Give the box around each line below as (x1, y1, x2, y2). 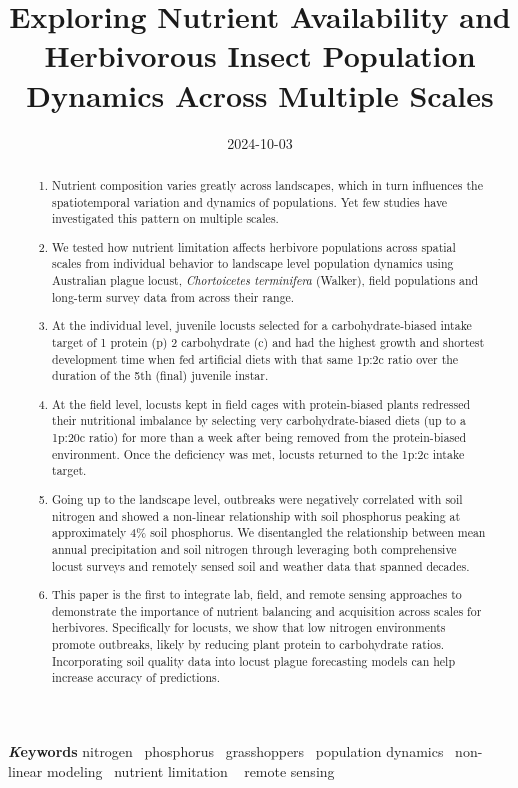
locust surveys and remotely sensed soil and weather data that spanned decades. (52, 557, 470, 574)
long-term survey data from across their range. (52, 288, 295, 305)
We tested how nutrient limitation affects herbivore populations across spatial (52, 238, 456, 255)
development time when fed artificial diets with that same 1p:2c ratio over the (52, 350, 459, 367)
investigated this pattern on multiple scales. (52, 210, 279, 227)
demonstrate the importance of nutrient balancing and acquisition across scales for (52, 602, 482, 619)
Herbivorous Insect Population (44, 35, 476, 76)
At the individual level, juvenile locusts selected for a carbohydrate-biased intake (52, 317, 472, 334)
